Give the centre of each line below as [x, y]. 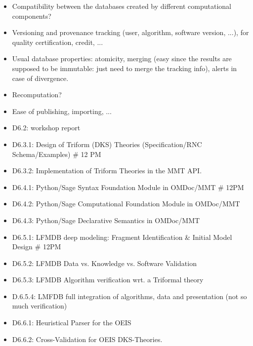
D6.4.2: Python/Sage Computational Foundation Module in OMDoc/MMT [126, 204]
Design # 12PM [37, 247]
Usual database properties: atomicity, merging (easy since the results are [122, 58]
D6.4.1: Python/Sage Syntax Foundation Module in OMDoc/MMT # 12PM [128, 187]
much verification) [40, 306]
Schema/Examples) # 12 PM [57, 154]
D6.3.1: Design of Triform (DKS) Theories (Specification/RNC [107, 144]
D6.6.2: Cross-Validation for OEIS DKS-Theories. [87, 339]
